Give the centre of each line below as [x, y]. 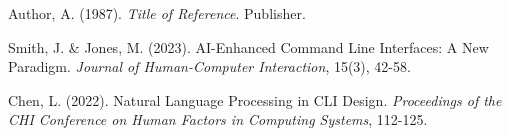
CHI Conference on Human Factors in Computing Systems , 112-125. [218, 119]
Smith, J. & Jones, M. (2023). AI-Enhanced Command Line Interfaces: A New [248, 46]
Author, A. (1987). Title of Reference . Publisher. [157, 13]
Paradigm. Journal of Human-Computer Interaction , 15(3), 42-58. [209, 66]
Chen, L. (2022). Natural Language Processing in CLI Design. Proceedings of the [255, 99]
